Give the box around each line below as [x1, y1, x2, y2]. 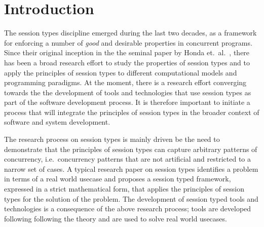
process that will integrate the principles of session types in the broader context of [4, 106, 259, 117]
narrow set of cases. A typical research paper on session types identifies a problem [4, 163, 258, 174]
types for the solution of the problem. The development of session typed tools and [4, 193, 258, 204]
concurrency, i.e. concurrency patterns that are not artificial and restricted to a [4, 154, 251, 164]
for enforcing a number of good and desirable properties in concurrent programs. [4, 37, 252, 48]
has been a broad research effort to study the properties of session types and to [4, 57, 250, 67]
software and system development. [4, 117, 110, 127]
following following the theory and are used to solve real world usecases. [4, 213, 227, 223]
